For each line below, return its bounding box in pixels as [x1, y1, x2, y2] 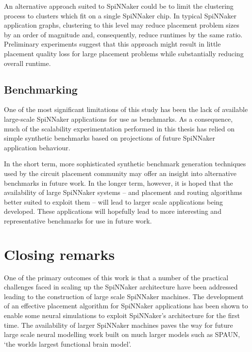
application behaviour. [4, 142, 70, 152]
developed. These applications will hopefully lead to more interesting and [4, 206, 221, 216]
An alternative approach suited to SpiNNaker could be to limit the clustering [4, 1, 234, 11]
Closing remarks [4, 244, 115, 264]
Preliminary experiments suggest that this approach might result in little [4, 39, 221, 49]
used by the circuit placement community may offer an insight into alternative [4, 168, 236, 178]
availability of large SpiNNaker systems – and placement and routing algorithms [4, 187, 242, 197]
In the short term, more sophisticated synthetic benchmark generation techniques [4, 159, 246, 169]
